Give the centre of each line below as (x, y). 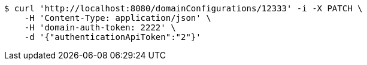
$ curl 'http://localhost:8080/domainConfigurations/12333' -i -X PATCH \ (183, 8)
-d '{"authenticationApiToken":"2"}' (113, 37)
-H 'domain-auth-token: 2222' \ (100, 27)
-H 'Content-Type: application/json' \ (118, 18)
